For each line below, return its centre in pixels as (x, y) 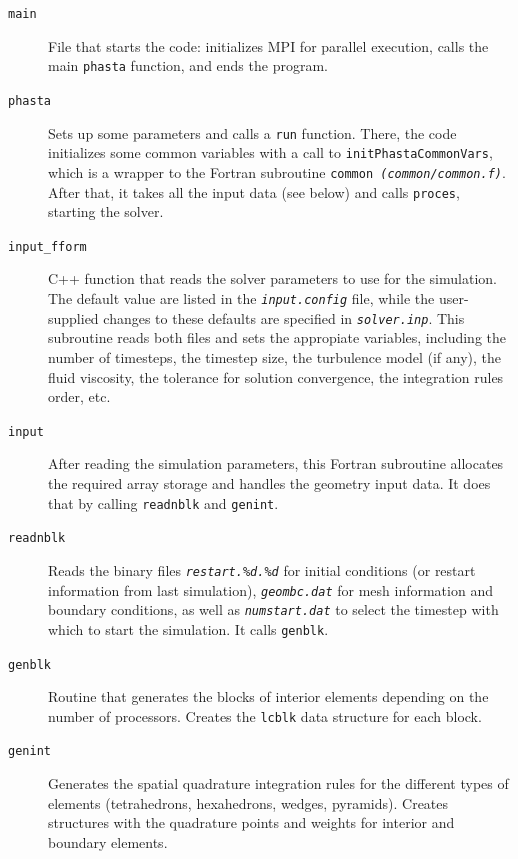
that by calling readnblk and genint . (163, 502)
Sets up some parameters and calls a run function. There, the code (252, 132)
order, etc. (79, 396)
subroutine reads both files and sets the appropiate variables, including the (277, 337)
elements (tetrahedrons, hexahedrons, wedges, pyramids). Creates (248, 802)
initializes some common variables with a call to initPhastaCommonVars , (270, 152)
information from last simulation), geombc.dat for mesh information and (270, 589)
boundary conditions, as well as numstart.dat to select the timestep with (273, 609)
